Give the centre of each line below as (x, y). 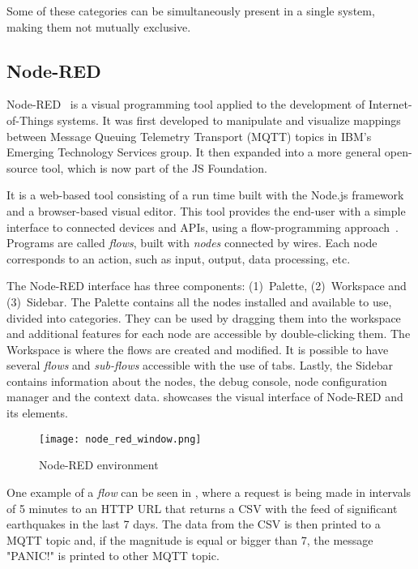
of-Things (30, 120)
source (22, 167)
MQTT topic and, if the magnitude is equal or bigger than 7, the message (190, 539)
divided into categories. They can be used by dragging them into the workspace (204, 317)
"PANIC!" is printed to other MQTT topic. (113, 556)
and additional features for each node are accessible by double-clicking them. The (209, 334)
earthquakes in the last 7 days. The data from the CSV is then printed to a (194, 524)
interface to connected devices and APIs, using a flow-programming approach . (203, 227)
